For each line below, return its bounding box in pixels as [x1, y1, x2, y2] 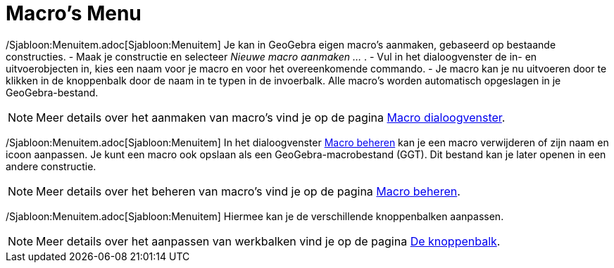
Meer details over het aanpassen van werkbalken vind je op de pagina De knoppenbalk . [36, 234, 501, 248]
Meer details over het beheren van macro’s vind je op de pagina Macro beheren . [36, 184, 461, 198]
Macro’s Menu [6, 1, 142, 25]
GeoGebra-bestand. [6, 86, 99, 98]
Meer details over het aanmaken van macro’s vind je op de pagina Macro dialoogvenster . [36, 110, 506, 125]
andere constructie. [6, 160, 96, 172]
